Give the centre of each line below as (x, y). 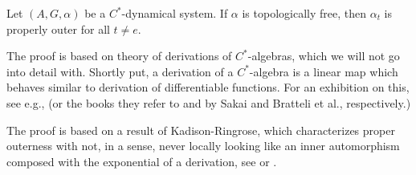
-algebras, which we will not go (324, 56)
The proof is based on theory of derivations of (119, 56)
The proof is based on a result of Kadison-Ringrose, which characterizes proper (201, 130)
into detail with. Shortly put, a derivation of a (120, 71)
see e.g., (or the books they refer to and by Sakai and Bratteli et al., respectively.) (209, 102)
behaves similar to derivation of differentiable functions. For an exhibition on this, (208, 87)
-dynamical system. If (175, 13)
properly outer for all (58, 28)
